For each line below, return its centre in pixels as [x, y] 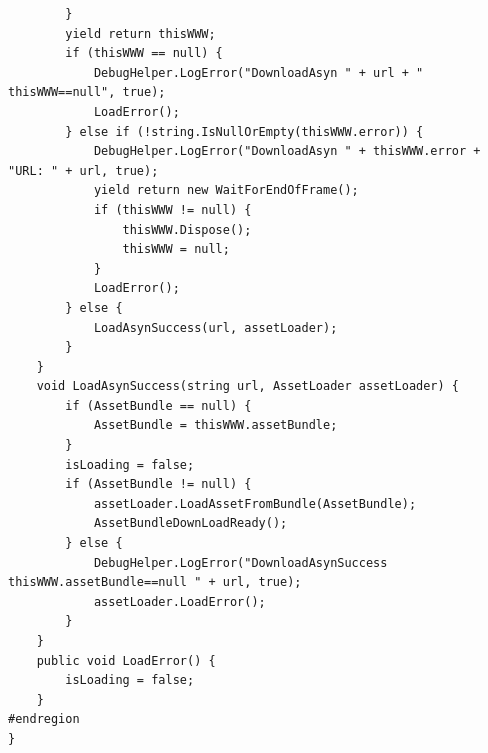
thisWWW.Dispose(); [187, 229]
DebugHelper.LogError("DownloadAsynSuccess [240, 562]
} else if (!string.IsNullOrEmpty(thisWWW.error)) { [244, 131]
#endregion [44, 719]
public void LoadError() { [126, 660]
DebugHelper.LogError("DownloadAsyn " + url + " [258, 72]
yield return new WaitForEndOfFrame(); [226, 190]
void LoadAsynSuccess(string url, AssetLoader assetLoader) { [248, 386]
